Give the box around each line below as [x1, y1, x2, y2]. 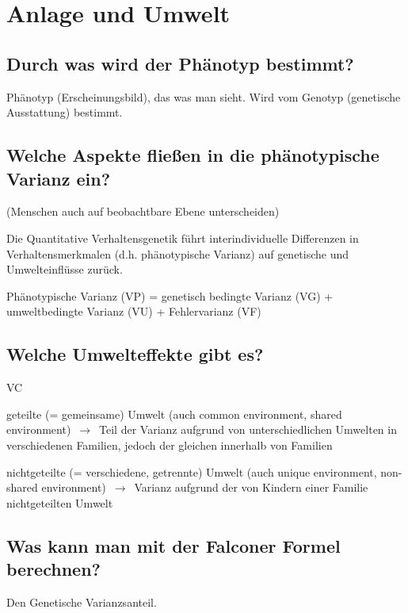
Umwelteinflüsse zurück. [6, 261, 123, 278]
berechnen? [6, 557, 101, 581]
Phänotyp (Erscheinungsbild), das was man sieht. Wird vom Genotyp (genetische [6, 88, 401, 105]
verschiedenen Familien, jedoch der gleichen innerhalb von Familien [6, 436, 333, 453]
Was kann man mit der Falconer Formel [6, 533, 341, 557]
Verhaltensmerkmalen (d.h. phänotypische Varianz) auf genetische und [6, 245, 349, 262]
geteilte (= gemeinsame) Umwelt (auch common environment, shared [6, 405, 342, 422]
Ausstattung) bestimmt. [6, 104, 123, 121]
